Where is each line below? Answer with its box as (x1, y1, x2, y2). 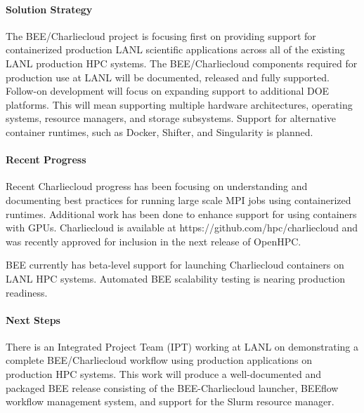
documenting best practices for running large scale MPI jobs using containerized (6, 192, 351, 207)
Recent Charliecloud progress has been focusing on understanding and (6, 179, 308, 194)
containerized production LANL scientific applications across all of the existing (6, 42, 345, 57)
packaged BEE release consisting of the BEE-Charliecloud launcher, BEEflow (6, 380, 339, 395)
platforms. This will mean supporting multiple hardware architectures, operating (6, 97, 353, 111)
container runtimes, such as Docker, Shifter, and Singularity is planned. (6, 124, 313, 139)
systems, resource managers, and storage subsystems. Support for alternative (6, 111, 337, 126)
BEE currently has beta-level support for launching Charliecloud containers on (6, 257, 344, 272)
